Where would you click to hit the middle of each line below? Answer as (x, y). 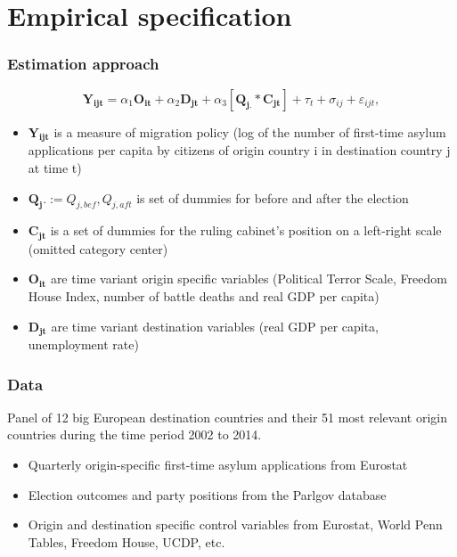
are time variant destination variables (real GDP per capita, (215, 326)
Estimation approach (83, 64)
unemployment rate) (83, 344)
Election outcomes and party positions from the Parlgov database (207, 494)
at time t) (55, 167)
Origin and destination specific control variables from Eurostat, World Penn (235, 524)
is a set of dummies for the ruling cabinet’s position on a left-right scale (246, 230)
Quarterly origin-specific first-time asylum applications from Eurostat (218, 465)
